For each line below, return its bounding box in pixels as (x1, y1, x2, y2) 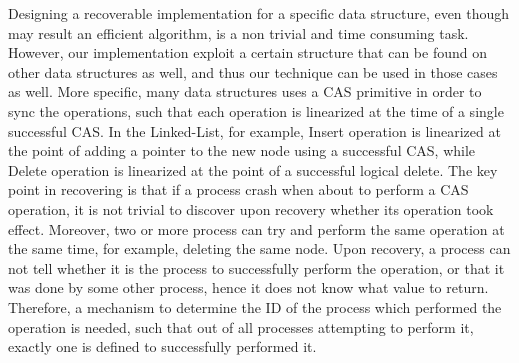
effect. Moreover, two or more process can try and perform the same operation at (8, 218, 505, 239)
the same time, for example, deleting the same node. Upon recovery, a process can (8, 238, 511, 259)
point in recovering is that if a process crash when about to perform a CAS (8, 179, 469, 200)
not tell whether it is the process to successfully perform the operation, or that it (8, 257, 505, 278)
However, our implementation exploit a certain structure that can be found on (8, 42, 488, 63)
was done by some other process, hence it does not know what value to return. (8, 277, 489, 298)
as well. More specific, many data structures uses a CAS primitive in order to (8, 81, 482, 102)
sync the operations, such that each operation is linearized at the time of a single (8, 100, 504, 121)
